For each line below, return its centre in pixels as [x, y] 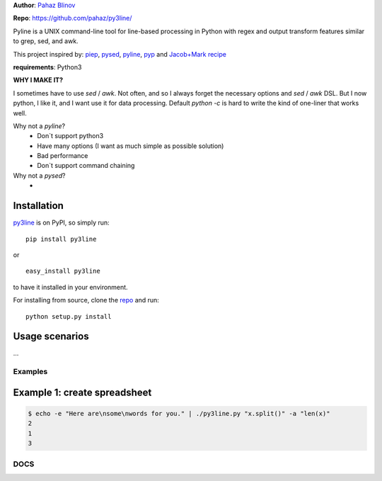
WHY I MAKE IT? [38, 80]
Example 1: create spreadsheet [82, 392]
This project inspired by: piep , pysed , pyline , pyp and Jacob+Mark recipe [120, 54]
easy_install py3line [63, 271]
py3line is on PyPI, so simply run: [61, 222]
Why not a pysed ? [40, 175]
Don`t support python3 [70, 136]
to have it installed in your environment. [70, 287]
